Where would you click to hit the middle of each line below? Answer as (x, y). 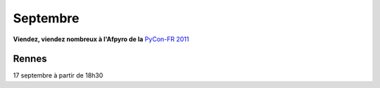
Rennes (30, 59)
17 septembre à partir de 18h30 (58, 75)
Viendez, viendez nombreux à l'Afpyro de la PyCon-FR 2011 (101, 39)
